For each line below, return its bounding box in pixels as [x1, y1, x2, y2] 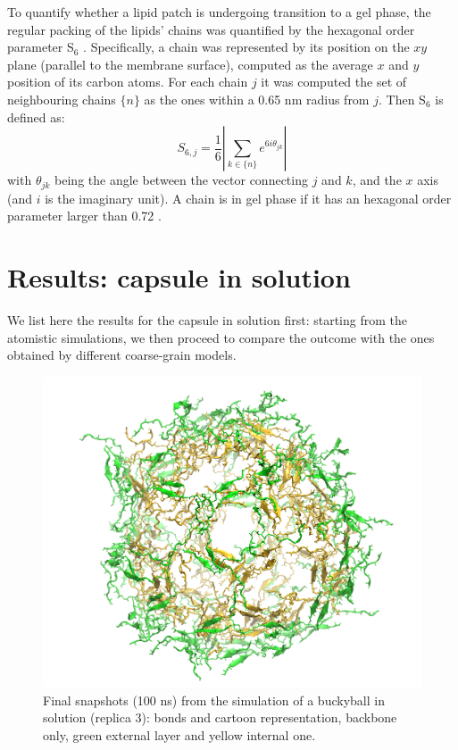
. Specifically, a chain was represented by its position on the [83, 37, 410, 56]
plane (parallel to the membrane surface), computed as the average [7, 54, 373, 73]
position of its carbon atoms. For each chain [7, 72, 248, 91]
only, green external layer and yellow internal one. [43, 726, 316, 745]
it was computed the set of [261, 72, 407, 91]
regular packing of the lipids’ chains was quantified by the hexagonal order [7, 20, 415, 38]
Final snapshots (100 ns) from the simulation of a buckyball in [43, 690, 385, 709]
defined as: [7, 107, 65, 126]
